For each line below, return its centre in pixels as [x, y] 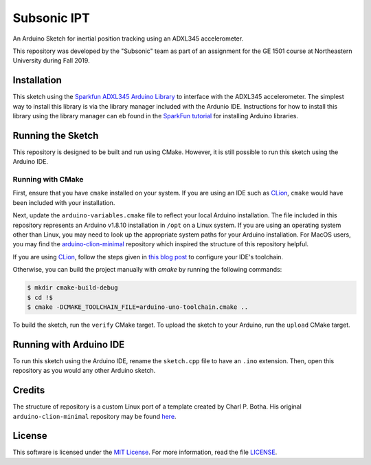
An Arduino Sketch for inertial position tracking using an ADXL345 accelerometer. [128, 39]
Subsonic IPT [52, 18]
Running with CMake [48, 180]
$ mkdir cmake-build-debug [72, 288]
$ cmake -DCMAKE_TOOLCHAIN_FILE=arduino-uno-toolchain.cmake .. [138, 307]
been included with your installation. [64, 202]
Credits [29, 390]
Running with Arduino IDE [69, 344]
